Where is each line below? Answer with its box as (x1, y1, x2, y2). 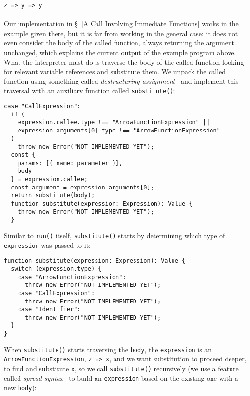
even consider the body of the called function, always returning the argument (4, 38, 234, 48)
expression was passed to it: (4, 240, 91, 250)
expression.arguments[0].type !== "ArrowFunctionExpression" (18, 127, 220, 134)
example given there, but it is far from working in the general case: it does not (4, 28, 238, 38)
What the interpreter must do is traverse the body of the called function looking (4, 57, 244, 67)
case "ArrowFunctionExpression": (18, 273, 126, 281)
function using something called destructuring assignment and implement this (4, 75, 239, 86)
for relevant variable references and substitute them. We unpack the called (4, 66, 226, 76)
